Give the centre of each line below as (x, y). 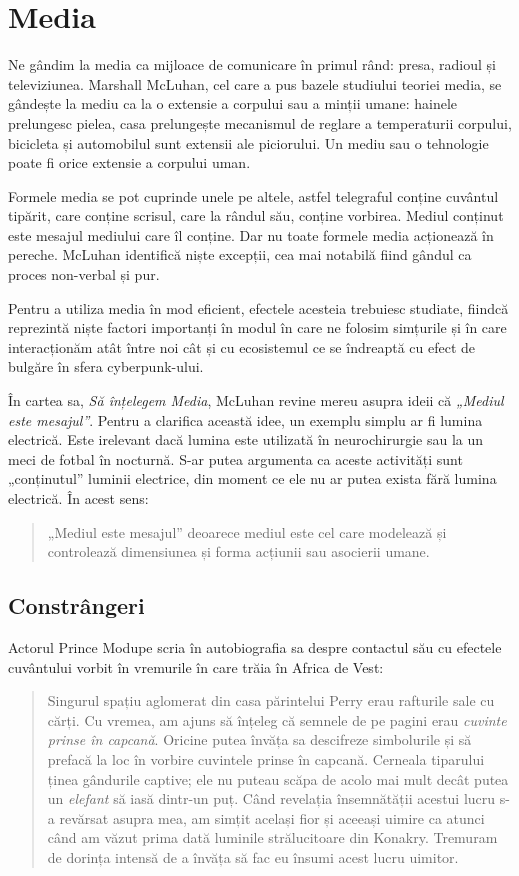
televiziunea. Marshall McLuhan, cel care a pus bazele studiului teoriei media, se (255, 83)
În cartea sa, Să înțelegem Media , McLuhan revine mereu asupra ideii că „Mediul (256, 400)
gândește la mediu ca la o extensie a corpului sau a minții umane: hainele (233, 103)
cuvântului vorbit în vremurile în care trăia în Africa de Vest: (196, 666)
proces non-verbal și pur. (84, 274)
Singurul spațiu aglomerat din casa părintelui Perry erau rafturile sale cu (271, 700)
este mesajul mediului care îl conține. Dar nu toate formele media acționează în (251, 234)
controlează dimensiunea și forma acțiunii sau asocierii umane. (238, 551)
